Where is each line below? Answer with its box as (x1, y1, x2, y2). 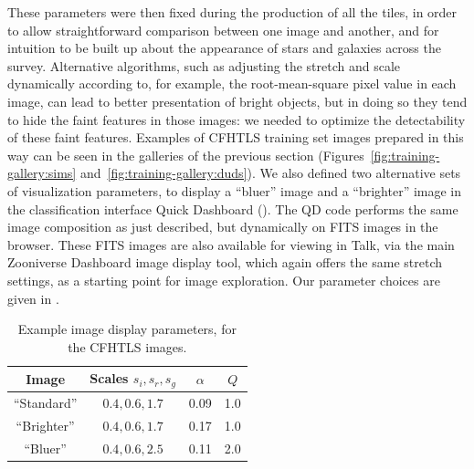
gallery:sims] (7, 163, 77, 182)
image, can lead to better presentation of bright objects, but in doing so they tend (7, 91, 468, 110)
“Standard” (14, 392, 78, 412)
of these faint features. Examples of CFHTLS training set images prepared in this (7, 128, 464, 147)
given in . (7, 288, 59, 307)
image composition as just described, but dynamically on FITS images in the (7, 217, 438, 236)
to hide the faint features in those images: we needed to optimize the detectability (7, 109, 466, 129)
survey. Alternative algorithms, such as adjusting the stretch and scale (7, 56, 401, 75)
